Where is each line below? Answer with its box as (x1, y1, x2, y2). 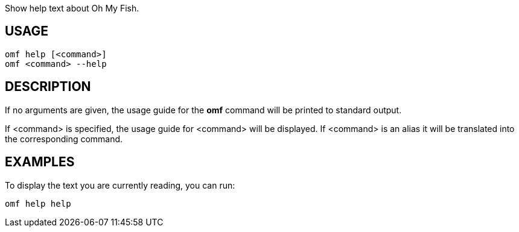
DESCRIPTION (5, 79, 91, 95)
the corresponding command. (5, 133, 123, 144)
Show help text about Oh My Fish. (5, 3, 139, 13)
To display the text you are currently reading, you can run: (5, 180, 235, 190)
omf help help (5, 198, 71, 208)
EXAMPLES (5, 154, 75, 170)
